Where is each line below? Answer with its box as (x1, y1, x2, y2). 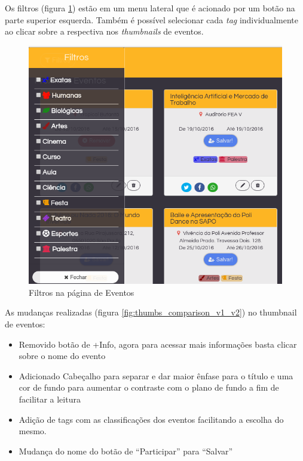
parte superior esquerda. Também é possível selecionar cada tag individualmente (5, 13, 298, 26)
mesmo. (19, 425, 47, 437)
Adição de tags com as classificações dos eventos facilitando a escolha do (19, 413, 284, 425)
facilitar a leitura (19, 392, 81, 405)
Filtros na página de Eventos (29, 286, 134, 298)
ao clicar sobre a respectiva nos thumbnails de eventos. (5, 25, 204, 38)
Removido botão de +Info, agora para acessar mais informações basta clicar (19, 338, 297, 350)
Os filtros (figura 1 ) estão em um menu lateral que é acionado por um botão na (5, 2, 295, 14)
